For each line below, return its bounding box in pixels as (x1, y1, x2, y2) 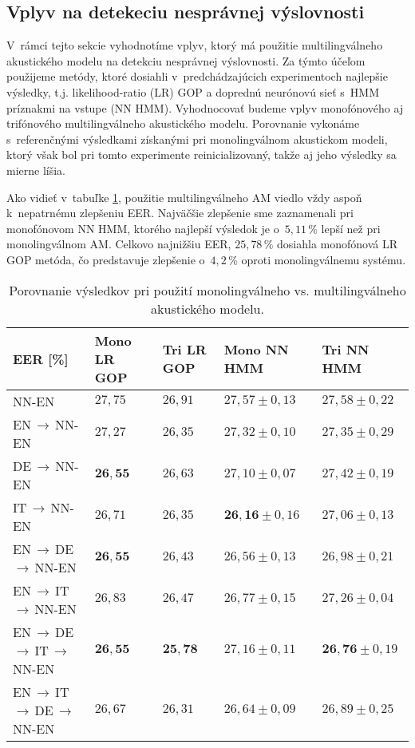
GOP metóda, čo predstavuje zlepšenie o (6, 251, 205, 267)
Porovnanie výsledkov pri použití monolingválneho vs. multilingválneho (9, 280, 406, 299)
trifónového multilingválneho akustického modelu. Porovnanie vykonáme (6, 115, 360, 132)
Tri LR (162, 340, 207, 359)
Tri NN (322, 340, 370, 359)
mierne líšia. (6, 161, 66, 178)
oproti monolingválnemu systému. (241, 251, 406, 267)
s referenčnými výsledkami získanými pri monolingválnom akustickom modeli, (6, 130, 388, 147)
